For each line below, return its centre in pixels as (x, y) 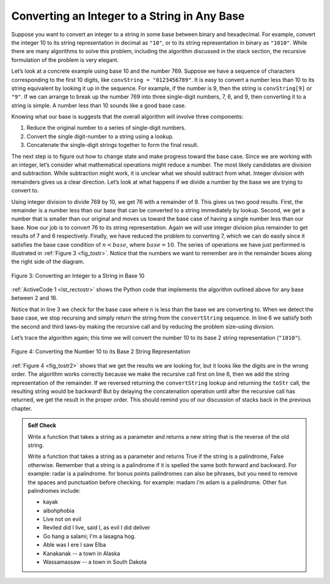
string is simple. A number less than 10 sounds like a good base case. (99, 105)
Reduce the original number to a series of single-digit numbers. (106, 128)
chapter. (22, 408)
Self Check (42, 425)
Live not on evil (62, 519)
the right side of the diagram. (48, 262)
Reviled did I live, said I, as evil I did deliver (97, 528)
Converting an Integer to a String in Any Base (128, 16)
